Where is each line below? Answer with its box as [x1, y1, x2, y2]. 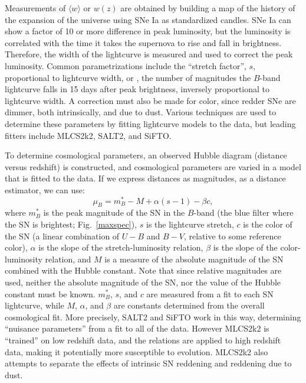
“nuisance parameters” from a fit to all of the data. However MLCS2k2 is [5, 322, 269, 335]
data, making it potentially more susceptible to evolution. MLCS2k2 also [5, 345, 268, 358]
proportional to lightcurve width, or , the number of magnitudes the [5, 71, 251, 83]
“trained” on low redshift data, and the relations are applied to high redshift [5, 333, 281, 346]
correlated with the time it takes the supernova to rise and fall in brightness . [5, 36, 282, 48]
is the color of [243, 218, 292, 230]
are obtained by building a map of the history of [120, 2, 295, 14]
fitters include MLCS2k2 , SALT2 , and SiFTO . [5, 129, 172, 141]
